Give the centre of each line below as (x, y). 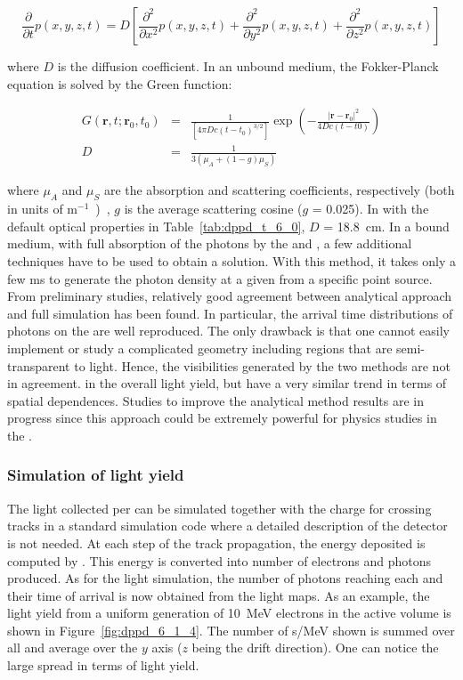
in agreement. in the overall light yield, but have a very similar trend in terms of (227, 383)
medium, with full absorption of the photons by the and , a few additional (210, 243)
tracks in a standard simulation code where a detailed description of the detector (227, 526)
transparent (39, 365)
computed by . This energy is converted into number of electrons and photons (219, 560)
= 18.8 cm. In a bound (386, 226)
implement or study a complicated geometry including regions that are (200, 348)
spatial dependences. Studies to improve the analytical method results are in (215, 400)
